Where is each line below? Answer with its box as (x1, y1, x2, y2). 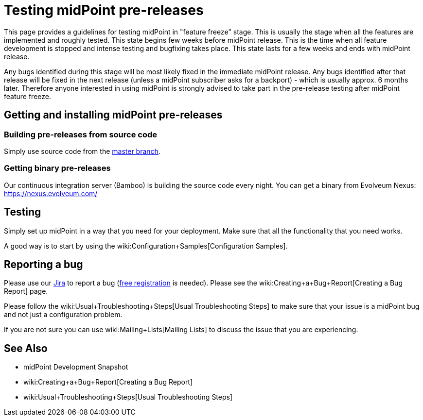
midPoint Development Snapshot (23, 363, 128, 371)
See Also (4, 342, 48, 354)
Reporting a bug (4, 258, 83, 270)
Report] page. (4, 287, 48, 296)
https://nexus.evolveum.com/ (4, 189, 98, 198)
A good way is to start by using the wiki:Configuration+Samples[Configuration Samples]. (4, 241, 288, 250)
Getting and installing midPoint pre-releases (4, 109, 223, 121)
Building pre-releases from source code (4, 129, 157, 139)
